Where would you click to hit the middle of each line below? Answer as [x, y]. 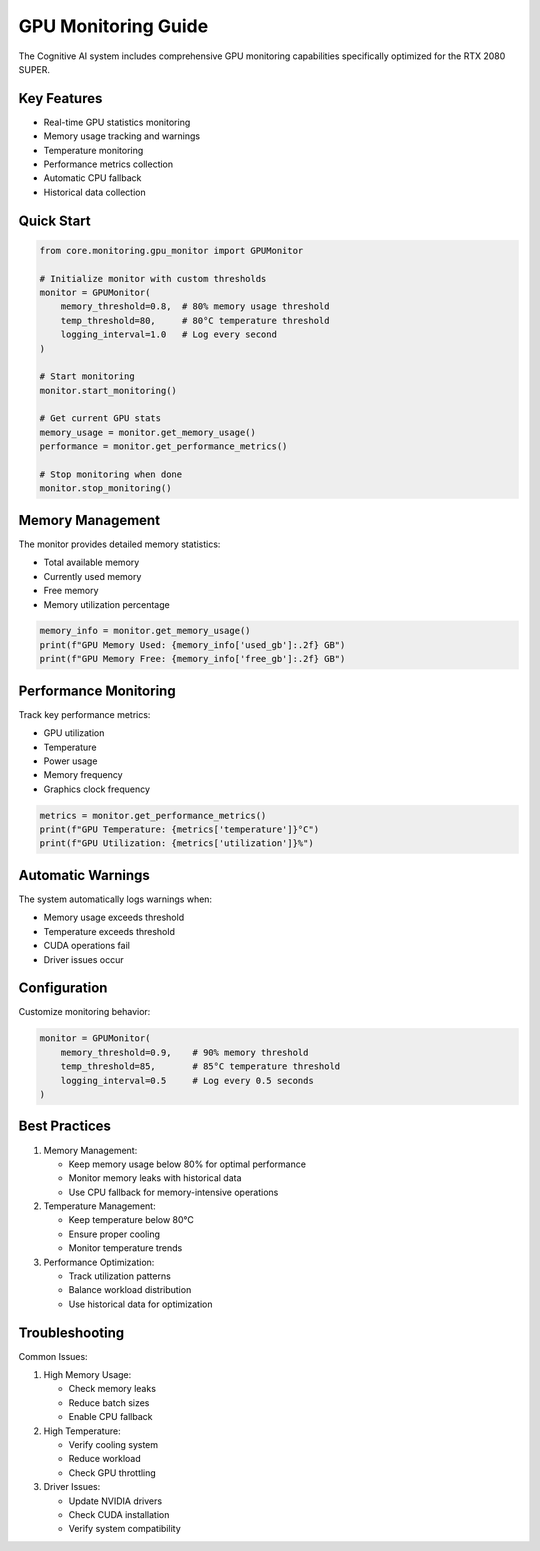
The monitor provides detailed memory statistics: [119, 544]
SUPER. [34, 69]
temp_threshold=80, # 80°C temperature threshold [195, 320]
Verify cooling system [113, 1445]
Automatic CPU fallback [92, 178]
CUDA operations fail [86, 946]
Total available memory [91, 562]
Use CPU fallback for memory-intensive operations [173, 1192]
